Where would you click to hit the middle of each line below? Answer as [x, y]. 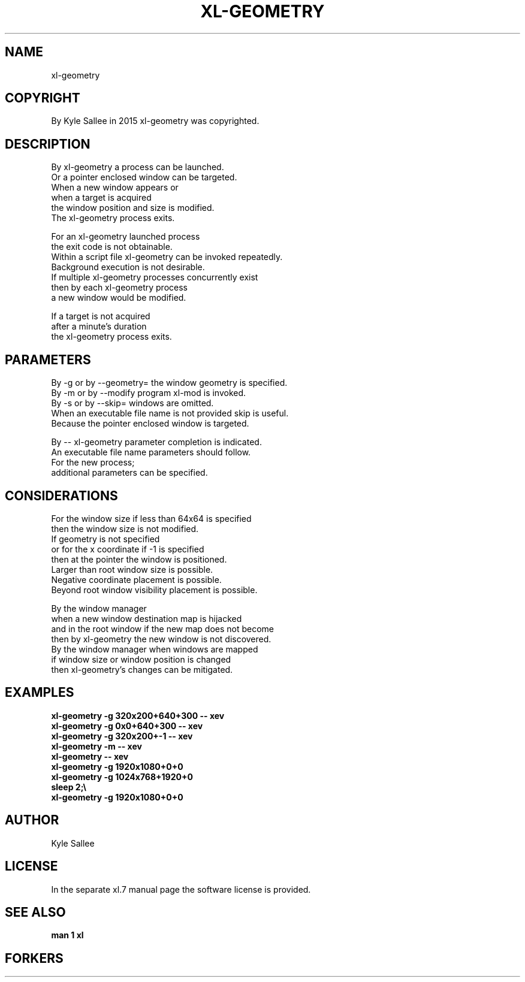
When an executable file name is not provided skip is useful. [170, 413]
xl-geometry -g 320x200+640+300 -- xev [138, 715]
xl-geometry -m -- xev [96, 746]
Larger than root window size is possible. [132, 569]
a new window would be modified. [119, 298]
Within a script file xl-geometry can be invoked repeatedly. [167, 257]
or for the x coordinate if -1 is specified [128, 549]
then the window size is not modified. [125, 528]
